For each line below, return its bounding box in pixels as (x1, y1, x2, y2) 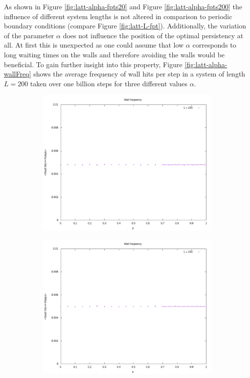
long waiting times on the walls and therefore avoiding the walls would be (4, 49, 225, 59)
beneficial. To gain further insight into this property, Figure (4, 59, 182, 69)
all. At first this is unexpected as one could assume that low (4, 40, 184, 50)
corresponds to (192, 40, 236, 50)
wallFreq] (4, 69, 31, 79)
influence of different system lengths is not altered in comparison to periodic (4, 11, 232, 21)
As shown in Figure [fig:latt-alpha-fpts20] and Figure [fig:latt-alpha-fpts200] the (4, 1, 242, 11)
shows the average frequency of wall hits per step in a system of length (33, 69, 246, 79)
